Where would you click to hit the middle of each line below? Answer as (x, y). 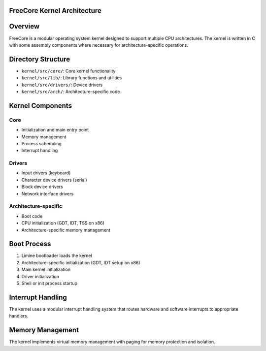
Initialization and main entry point (55, 130)
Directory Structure (40, 59)
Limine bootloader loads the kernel (57, 255)
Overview (24, 26)
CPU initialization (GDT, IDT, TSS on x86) (63, 223)
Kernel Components (41, 106)
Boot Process (30, 244)
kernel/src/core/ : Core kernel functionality (68, 71)
